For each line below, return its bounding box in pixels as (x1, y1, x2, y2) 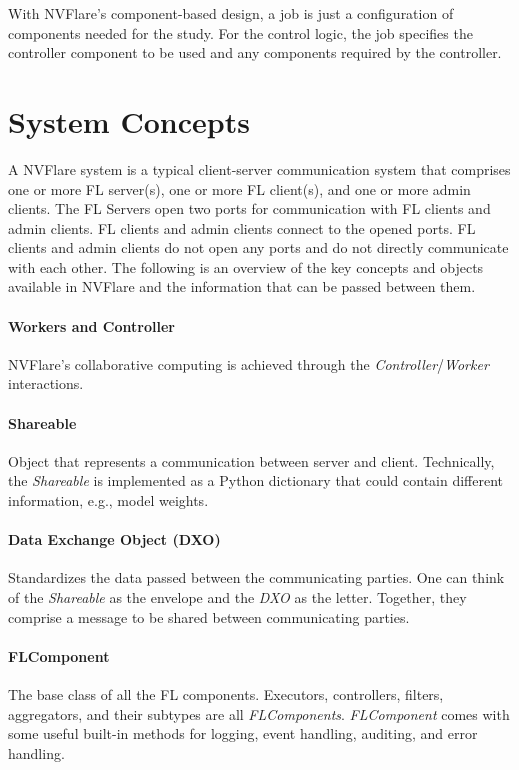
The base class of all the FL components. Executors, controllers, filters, (8, 684, 444, 704)
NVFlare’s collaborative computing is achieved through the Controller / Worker (8, 353, 489, 374)
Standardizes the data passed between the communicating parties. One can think (8, 567, 505, 588)
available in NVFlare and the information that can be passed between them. (8, 276, 476, 297)
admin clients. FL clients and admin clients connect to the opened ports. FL (8, 217, 476, 238)
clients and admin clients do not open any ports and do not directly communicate (8, 237, 509, 258)
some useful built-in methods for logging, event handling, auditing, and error (8, 723, 478, 744)
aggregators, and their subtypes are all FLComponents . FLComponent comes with (8, 703, 510, 724)
